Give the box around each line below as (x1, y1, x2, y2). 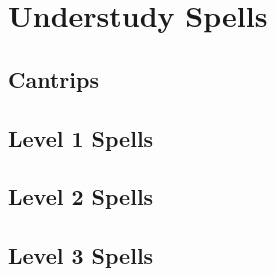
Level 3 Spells (8, 240, 154, 271)
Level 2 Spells (8, 181, 154, 212)
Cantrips (8, 63, 99, 94)
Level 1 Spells (8, 122, 154, 153)
